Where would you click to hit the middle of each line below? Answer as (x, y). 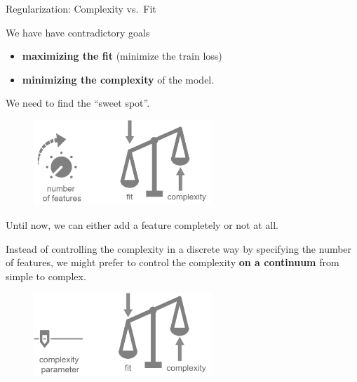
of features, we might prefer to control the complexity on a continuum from (173, 262)
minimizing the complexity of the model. (118, 79)
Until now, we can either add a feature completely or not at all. (142, 224)
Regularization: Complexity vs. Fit (81, 8)
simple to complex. (46, 276)
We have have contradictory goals (78, 32)
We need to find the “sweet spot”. (78, 103)
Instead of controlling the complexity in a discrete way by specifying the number (179, 248)
